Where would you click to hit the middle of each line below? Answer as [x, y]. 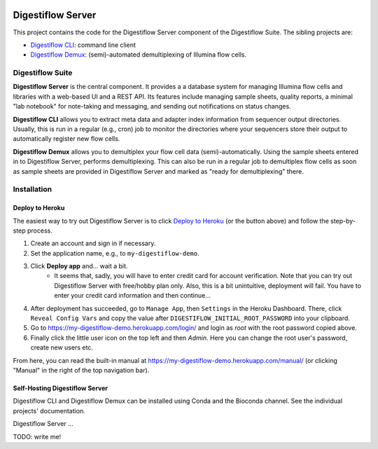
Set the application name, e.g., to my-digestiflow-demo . [115, 253]
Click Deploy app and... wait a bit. [79, 266]
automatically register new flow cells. [66, 139]
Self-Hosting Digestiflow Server [61, 388]
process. [40, 230]
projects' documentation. [49, 410]
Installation [33, 189]
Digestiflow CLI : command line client [83, 45]
